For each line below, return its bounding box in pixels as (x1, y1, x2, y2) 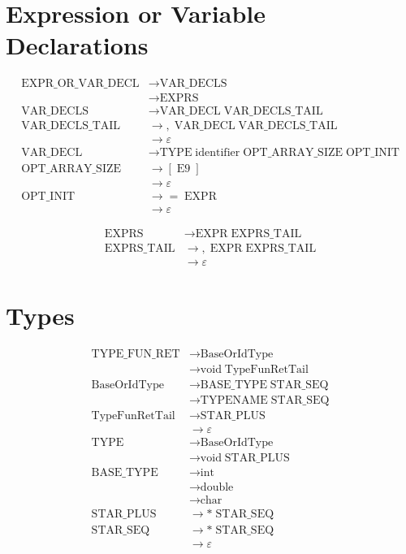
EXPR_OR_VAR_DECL (21, 78, 140, 90)
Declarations (6, 28, 149, 62)
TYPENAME (200, 394, 268, 406)
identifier (195, 147, 240, 159)
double (200, 482, 234, 494)
